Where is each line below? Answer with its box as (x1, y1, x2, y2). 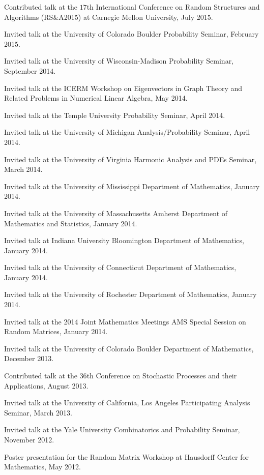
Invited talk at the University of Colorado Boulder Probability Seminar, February (4, 28, 259, 39)
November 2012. (4, 434, 54, 444)
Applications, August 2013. (4, 380, 89, 391)
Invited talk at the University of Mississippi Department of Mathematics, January (4, 181, 260, 191)
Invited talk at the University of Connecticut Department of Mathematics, (4, 262, 237, 273)
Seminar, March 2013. (4, 407, 72, 418)
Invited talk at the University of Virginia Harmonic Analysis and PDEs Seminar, (4, 154, 257, 164)
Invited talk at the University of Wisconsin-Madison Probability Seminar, (4, 55, 234, 66)
